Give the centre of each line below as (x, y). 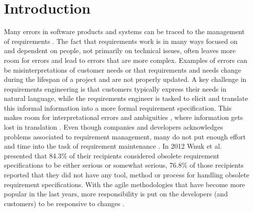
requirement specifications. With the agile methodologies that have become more (125, 184)
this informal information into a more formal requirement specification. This (118, 107)
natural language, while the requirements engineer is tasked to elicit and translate (126, 98)
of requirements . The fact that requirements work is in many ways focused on (121, 41)
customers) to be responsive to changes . (64, 203)
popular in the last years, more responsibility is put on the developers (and (116, 194)
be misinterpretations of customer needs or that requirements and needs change (123, 69)
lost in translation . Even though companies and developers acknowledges (114, 127)
